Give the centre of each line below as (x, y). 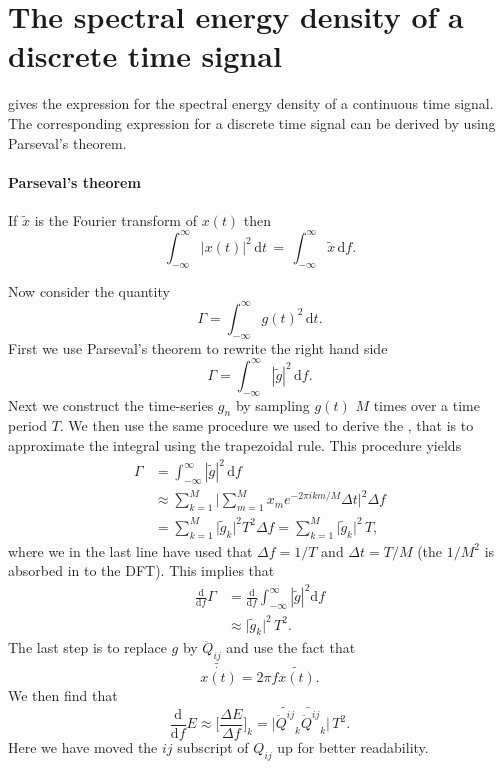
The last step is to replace (87, 647)
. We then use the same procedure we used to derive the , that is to (266, 425)
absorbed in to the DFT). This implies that (141, 570)
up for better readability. (353, 746)
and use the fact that (291, 647)
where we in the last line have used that (130, 550)
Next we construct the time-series (111, 404)
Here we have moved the (83, 746)
